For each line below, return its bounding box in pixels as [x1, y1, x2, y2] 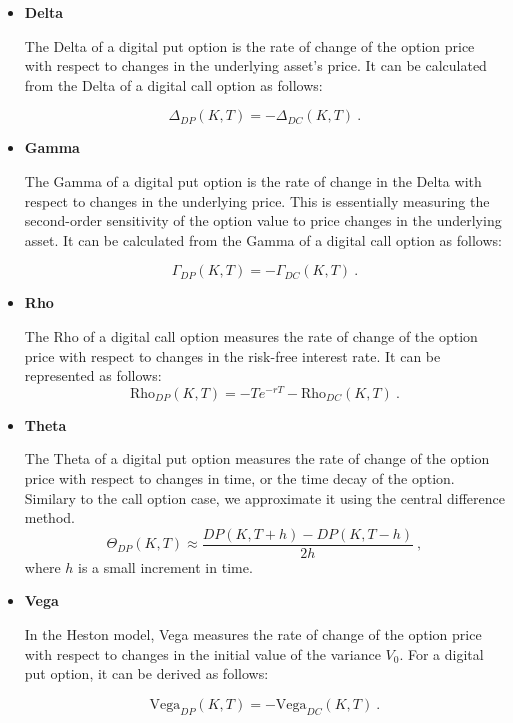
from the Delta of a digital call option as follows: [24, 74, 323, 95]
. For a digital [399, 643, 484, 664]
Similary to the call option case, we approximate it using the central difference [24, 487, 505, 508]
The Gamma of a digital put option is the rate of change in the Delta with [24, 170, 482, 191]
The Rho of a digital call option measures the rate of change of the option [24, 325, 478, 346]
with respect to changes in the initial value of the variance [24, 643, 381, 664]
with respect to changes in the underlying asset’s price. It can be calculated [24, 55, 487, 76]
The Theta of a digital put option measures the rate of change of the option [24, 448, 490, 469]
